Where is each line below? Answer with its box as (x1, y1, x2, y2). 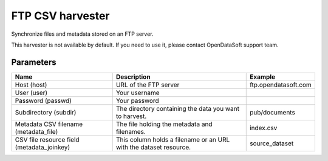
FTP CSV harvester (11, 9, 110, 22)
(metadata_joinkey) (15, 143, 70, 151)
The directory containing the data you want (115, 104, 240, 113)
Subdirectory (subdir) (15, 108, 77, 116)
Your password (115, 96, 159, 105)
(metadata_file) (15, 127, 58, 136)
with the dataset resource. (115, 143, 191, 151)
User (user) (15, 88, 48, 97)
